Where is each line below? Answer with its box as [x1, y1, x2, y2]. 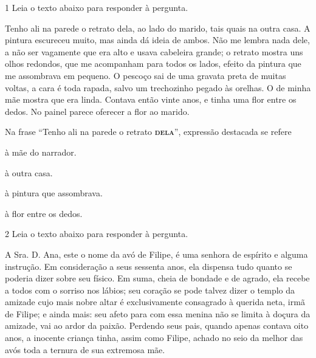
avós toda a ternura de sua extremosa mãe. [5, 343, 165, 356]
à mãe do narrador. [5, 145, 77, 158]
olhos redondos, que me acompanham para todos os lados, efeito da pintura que [5, 57, 301, 70]
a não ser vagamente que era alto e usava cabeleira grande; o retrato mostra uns [5, 45, 303, 58]
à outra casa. [5, 166, 53, 179]
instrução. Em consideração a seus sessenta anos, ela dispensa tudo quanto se [5, 260, 292, 272]
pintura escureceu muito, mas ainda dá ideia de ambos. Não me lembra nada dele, [5, 33, 310, 46]
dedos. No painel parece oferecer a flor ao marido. [5, 105, 190, 117]
